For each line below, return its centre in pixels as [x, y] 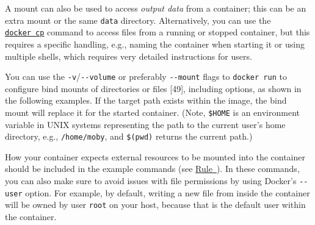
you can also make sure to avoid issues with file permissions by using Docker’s [151, 181]
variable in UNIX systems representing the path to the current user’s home [145, 124]
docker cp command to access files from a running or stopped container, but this [157, 32]
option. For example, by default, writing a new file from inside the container [168, 192]
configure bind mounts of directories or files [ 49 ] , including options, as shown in [153, 88]
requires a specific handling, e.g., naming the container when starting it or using [155, 44]
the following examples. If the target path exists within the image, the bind [146, 100]
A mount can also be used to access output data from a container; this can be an [156, 8]
